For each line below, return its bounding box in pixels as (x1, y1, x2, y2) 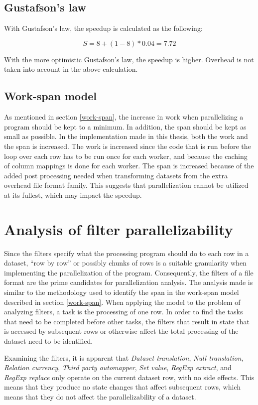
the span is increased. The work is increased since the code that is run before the (4, 140, 251, 151)
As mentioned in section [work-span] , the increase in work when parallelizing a (4, 112, 244, 122)
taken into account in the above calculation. (4, 64, 138, 74)
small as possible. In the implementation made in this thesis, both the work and (4, 131, 248, 141)
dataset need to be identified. (4, 336, 93, 346)
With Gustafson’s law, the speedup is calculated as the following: (4, 23, 203, 33)
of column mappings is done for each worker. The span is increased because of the (4, 160, 254, 171)
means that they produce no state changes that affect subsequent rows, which (4, 382, 241, 392)
